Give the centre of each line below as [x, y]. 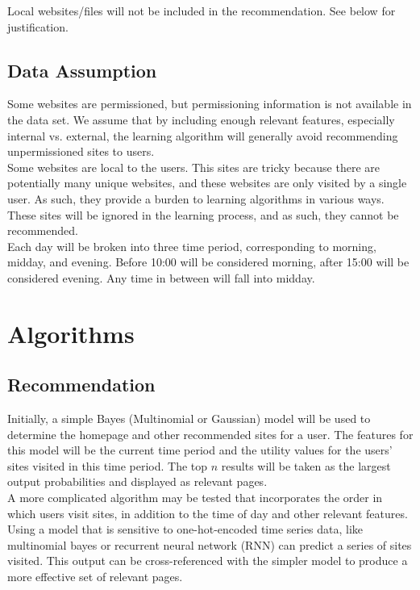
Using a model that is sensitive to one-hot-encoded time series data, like [185, 529]
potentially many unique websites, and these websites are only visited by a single [207, 183]
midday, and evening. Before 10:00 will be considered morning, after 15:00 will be [208, 262]
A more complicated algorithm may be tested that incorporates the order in [195, 498]
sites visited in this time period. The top [108, 465]
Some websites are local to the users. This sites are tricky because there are [193, 167]
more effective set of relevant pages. [95, 577]
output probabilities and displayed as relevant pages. [137, 481]
